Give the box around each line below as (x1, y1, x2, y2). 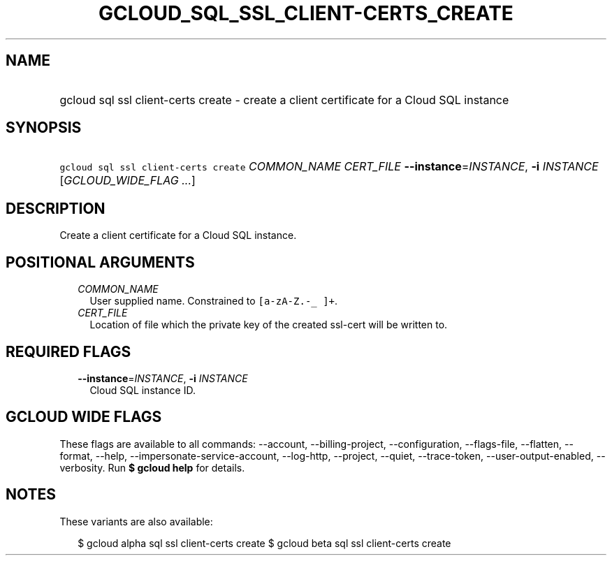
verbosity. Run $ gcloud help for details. (59, 461, 245, 474)
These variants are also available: (59, 515, 213, 527)
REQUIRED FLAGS (6, 342, 131, 360)
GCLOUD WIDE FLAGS (6, 408, 162, 426)
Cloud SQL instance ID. (89, 384, 196, 396)
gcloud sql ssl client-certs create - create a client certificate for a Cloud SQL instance (59, 92, 509, 107)
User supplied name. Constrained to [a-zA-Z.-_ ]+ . (89, 295, 338, 307)
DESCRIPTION (6, 199, 105, 217)
